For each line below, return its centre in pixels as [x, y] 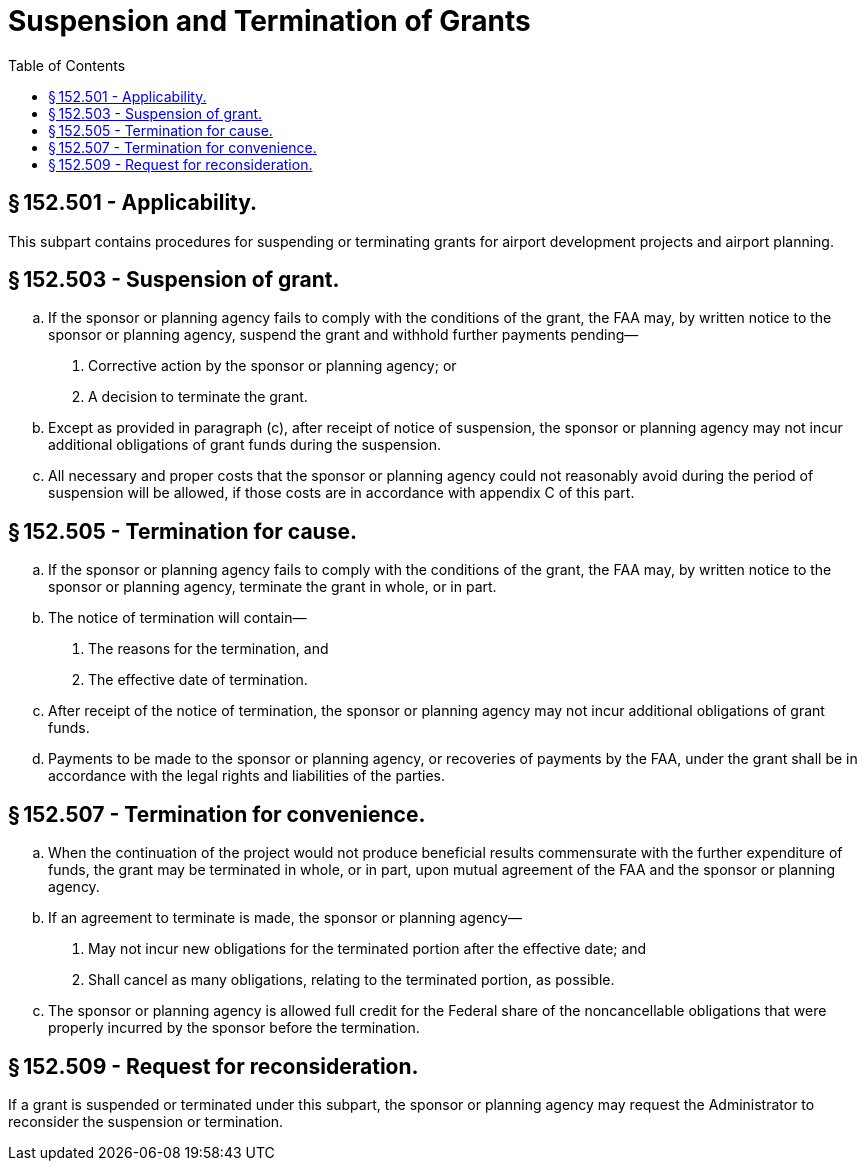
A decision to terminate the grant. [198, 397]
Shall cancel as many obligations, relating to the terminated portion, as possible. [351, 980]
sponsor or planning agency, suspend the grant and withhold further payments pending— [343, 335]
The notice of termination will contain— [177, 618]
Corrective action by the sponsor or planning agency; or [272, 366]
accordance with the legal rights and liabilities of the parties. [247, 776]
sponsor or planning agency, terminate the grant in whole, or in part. [272, 587]
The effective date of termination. [198, 680]
